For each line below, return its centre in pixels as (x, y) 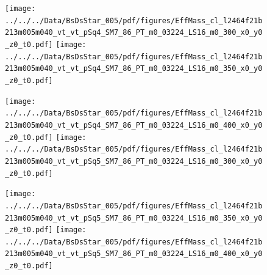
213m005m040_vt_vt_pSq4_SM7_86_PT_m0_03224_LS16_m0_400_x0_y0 (134, 125)
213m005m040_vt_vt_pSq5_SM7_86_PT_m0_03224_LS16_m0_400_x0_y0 (134, 254)
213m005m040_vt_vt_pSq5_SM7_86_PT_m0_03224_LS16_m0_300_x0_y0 (134, 161)
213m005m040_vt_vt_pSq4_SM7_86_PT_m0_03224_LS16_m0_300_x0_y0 (134, 33)
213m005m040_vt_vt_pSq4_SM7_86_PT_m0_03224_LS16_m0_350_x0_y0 (134, 69)
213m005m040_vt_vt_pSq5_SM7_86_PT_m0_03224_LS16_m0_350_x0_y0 (134, 218)
